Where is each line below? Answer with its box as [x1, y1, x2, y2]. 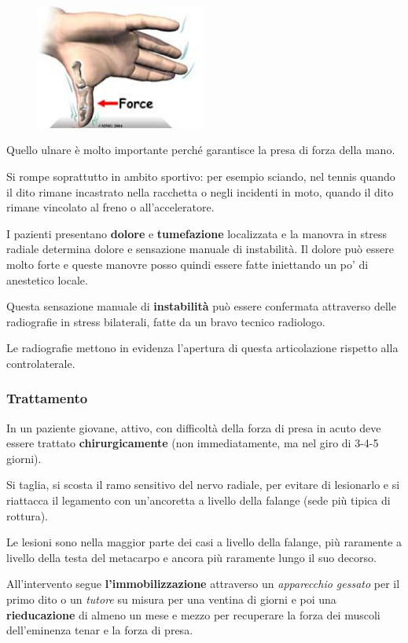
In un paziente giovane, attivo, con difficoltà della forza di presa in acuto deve [6, 419, 381, 435]
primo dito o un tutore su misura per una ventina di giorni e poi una [6, 591, 336, 608]
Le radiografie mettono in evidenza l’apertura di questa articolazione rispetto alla [6, 340, 399, 356]
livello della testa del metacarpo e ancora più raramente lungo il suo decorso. [6, 549, 377, 565]
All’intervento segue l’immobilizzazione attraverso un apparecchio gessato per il [6, 575, 400, 592]
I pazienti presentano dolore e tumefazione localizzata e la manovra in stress [6, 225, 388, 241]
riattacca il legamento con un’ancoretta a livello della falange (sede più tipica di [6, 492, 391, 509]
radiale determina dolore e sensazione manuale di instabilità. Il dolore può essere [6, 241, 394, 257]
